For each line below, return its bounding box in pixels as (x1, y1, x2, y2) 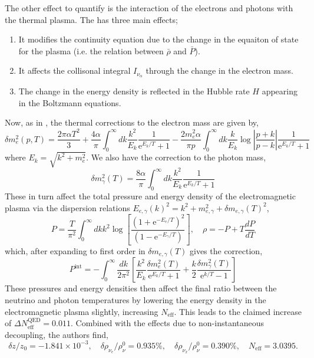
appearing (262, 85, 298, 97)
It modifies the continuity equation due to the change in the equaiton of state (18, 33, 299, 45)
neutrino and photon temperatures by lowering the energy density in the (5, 294, 266, 306)
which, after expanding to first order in (5, 245, 146, 257)
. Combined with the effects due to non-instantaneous (71, 317, 265, 329)
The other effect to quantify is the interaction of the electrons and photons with (5, 2, 293, 14)
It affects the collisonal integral (18, 64, 131, 77)
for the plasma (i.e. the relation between (18, 44, 164, 57)
